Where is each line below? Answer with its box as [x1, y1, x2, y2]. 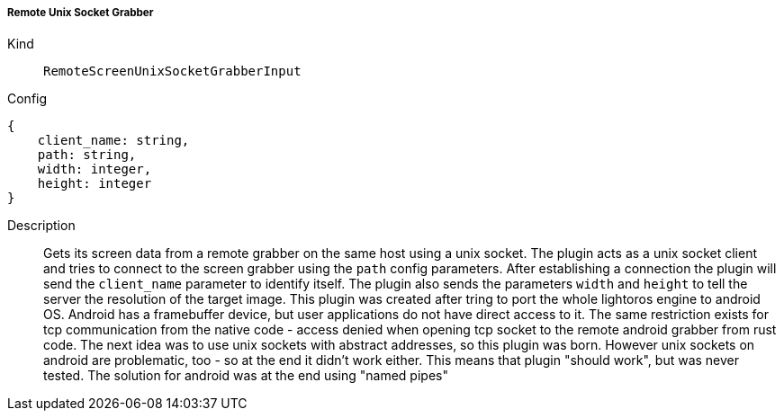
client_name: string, [37, 133, 190, 148]
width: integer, [37, 162, 152, 177]
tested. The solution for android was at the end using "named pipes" [43, 368, 448, 384]
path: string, [37, 147, 137, 163]
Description [7, 218, 76, 234]
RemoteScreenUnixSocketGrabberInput [43, 64, 302, 79]
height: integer [37, 176, 152, 191]
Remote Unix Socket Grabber [7, 6, 154, 19]
